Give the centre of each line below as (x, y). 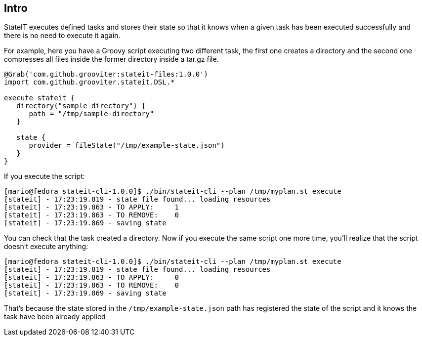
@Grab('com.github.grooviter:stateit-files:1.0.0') (106, 74)
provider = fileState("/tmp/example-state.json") (127, 146)
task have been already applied (55, 317)
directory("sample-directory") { (81, 106)
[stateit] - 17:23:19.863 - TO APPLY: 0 (92, 277)
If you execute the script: (44, 176)
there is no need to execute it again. (62, 36)
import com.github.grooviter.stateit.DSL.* (89, 82)
